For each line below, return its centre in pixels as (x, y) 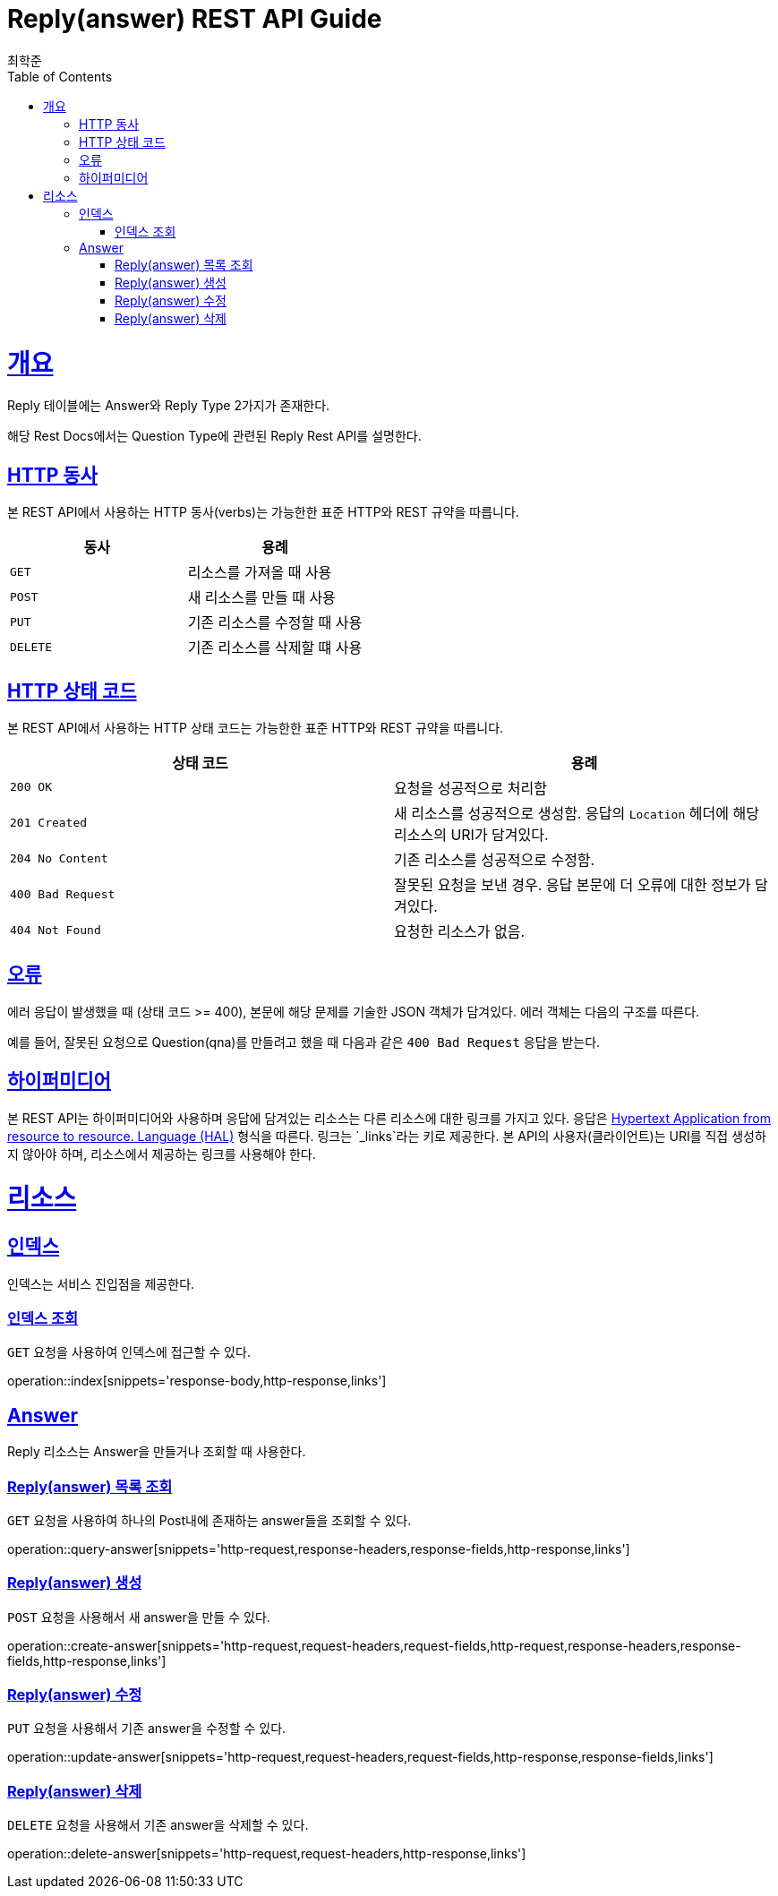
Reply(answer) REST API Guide (195, 19)
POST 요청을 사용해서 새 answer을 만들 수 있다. (139, 1617)
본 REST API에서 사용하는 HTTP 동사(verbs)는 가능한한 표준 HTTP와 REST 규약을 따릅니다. (263, 512)
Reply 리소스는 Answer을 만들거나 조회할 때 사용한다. (157, 1452)
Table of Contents (60, 76)
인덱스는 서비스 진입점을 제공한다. (101, 1283)
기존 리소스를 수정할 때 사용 (275, 623)
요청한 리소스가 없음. (460, 931)
